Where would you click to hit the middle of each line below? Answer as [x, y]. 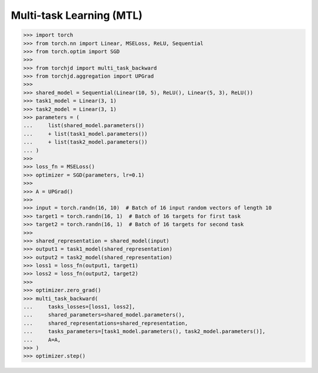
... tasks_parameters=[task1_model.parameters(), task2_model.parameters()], [145, 332]
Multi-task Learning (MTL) [77, 15]
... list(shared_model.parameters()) [84, 126]
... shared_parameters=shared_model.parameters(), [104, 315]
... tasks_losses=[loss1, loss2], [79, 307]
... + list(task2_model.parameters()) [85, 142]
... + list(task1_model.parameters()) [85, 134]
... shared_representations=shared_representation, [106, 323]
